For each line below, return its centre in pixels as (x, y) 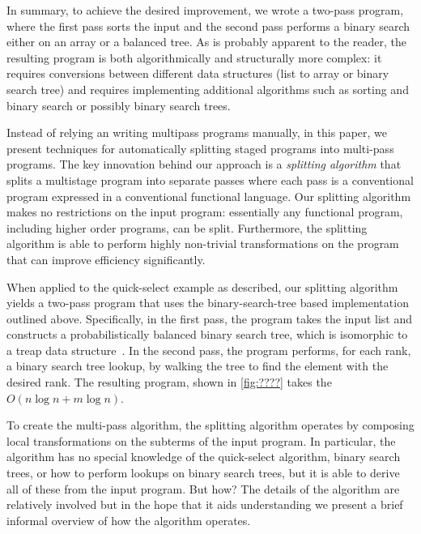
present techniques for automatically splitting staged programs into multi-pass (200, 148)
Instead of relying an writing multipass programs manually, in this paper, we (197, 132)
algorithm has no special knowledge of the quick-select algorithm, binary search (204, 457)
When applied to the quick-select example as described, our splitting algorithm (202, 286)
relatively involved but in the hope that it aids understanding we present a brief (205, 504)
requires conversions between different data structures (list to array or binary (198, 73)
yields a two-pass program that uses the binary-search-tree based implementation (208, 303)
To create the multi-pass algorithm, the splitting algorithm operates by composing (210, 425)
